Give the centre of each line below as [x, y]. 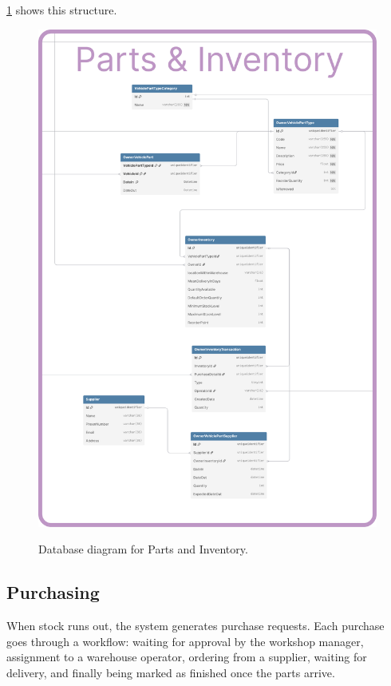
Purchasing [53, 592]
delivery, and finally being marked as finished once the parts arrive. [171, 672]
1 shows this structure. [62, 10]
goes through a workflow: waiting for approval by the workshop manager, [185, 641]
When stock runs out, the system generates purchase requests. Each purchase [195, 626]
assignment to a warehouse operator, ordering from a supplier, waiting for [187, 657]
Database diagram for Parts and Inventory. [143, 549]
